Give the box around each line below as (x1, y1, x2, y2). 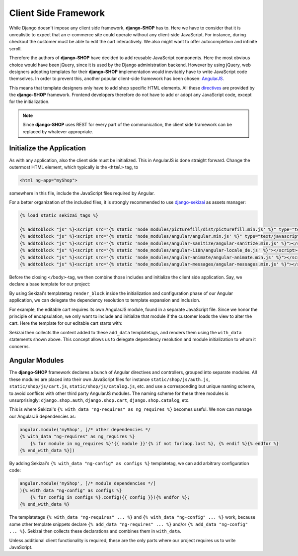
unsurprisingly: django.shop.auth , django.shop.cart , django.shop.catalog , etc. (9, 397, 190, 403)
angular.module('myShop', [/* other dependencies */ (19, 427, 151, 432)
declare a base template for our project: (9, 281, 90, 287)
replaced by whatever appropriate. (22, 128, 94, 134)
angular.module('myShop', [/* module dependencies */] (19, 480, 156, 486)
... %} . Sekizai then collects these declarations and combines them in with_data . (9, 528, 181, 534)
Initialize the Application (9, 144, 86, 153)
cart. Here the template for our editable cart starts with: (9, 320, 123, 326)
